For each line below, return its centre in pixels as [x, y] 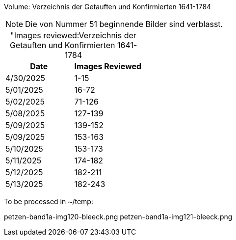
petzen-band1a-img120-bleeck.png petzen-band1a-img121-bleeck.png [118, 217]
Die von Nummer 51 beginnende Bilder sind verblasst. [124, 24]
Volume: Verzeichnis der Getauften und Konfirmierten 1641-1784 [108, 7]
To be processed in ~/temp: [49, 201]
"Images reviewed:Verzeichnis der [73, 35]
